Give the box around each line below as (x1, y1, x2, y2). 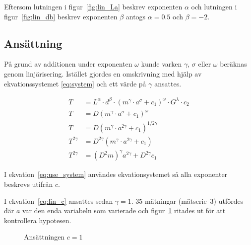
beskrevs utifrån (4, 178, 53, 189)
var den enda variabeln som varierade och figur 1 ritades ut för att (22, 205, 226, 216)
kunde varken (141, 59, 182, 69)
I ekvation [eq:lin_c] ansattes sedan (4, 195, 113, 206)
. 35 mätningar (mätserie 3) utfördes (131, 195, 244, 206)
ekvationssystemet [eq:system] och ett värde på (4, 78, 146, 88)
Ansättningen (24, 232, 65, 242)
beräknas (220, 59, 247, 69)
